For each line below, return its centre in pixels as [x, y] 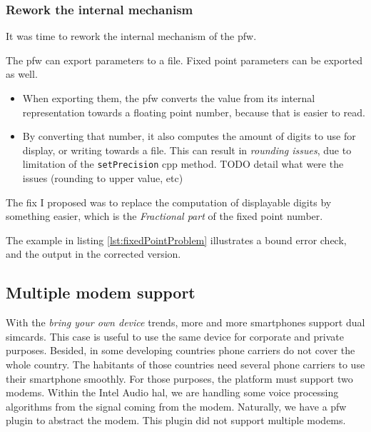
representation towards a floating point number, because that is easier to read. [194, 112]
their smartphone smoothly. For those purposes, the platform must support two [179, 378]
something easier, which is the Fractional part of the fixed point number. [164, 216]
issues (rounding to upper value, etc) [103, 178]
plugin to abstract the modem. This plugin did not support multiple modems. [176, 420]
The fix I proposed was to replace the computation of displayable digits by [169, 202]
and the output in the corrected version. [93, 254]
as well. [22, 74]
